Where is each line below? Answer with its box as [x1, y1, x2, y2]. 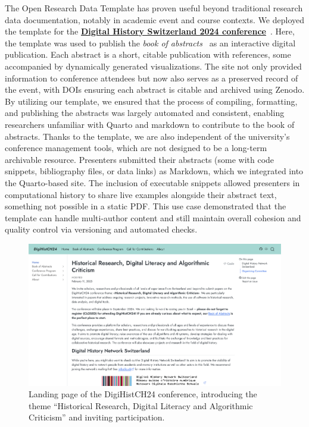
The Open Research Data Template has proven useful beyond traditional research [5, 2, 303, 14]
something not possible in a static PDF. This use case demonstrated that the [5, 200, 286, 212]
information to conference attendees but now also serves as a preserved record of [5, 71, 298, 84]
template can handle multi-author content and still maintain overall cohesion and [5, 211, 301, 224]
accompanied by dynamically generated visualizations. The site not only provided [5, 59, 302, 72]
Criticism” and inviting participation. [29, 411, 165, 423]
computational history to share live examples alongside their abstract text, [5, 188, 277, 200]
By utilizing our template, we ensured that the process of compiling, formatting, [5, 95, 298, 107]
